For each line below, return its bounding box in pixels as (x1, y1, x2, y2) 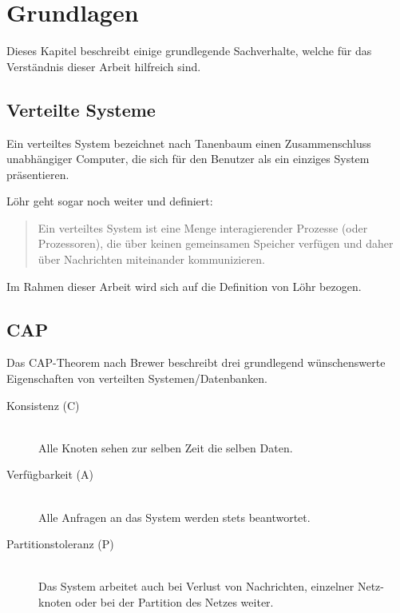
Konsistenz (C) (6, 396, 80, 413)
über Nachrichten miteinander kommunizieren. (38, 251, 265, 268)
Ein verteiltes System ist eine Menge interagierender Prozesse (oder (38, 219, 368, 236)
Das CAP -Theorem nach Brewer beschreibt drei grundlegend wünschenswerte (6, 354, 386, 371)
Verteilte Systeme (6, 97, 156, 121)
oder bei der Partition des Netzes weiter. (75, 594, 274, 610)
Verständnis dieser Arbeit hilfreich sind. (6, 58, 201, 74)
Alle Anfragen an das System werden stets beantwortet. (38, 508, 311, 525)
